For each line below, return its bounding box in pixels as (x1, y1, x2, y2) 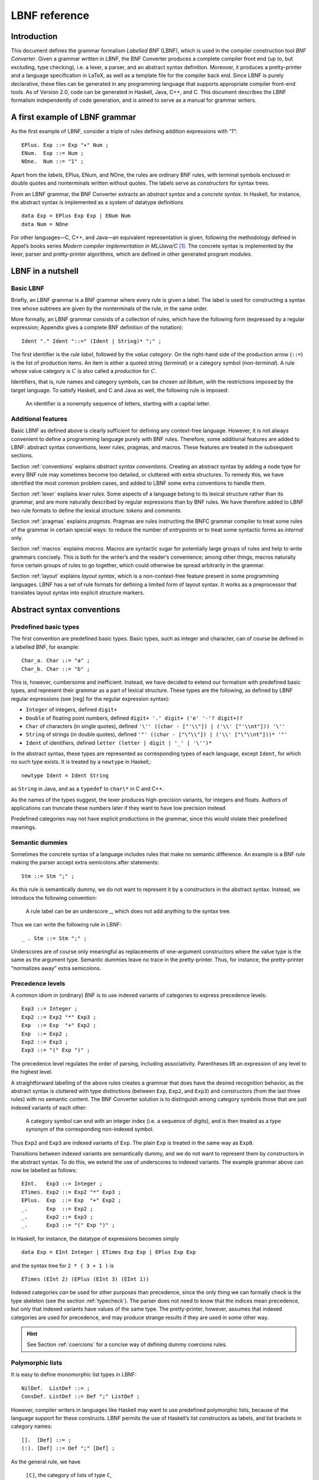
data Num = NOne (21, 221, 69, 227)
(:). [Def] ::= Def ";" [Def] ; (21, 1445, 115, 1452)
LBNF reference (11, 9, 90, 22)
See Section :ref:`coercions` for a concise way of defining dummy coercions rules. (27, 1341, 227, 1348)
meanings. (11, 823, 37, 831)
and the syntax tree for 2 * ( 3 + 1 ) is (11, 1262, 114, 1269)
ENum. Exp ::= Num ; (21, 150, 84, 157)
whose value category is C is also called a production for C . (11, 367, 157, 374)
